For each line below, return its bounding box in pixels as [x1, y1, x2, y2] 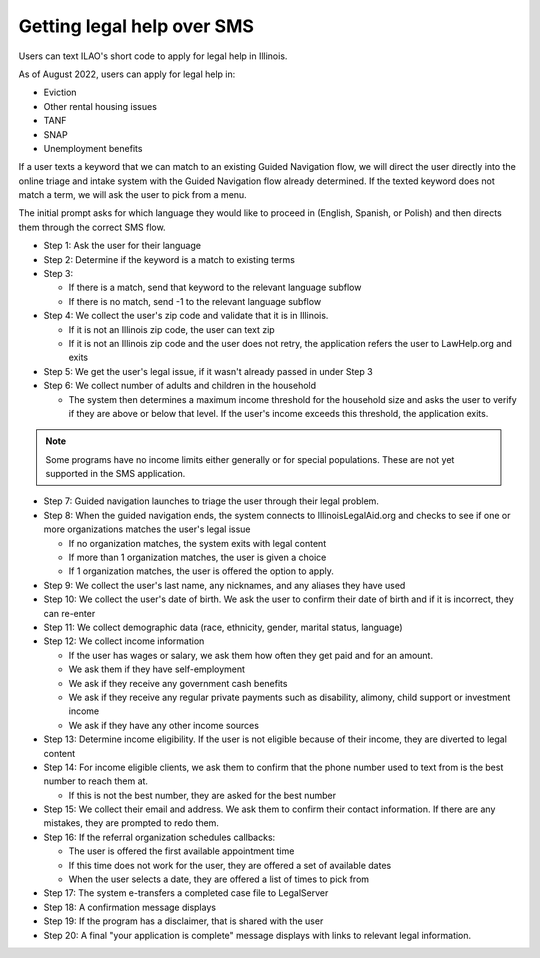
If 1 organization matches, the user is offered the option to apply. [68, 565, 334, 577]
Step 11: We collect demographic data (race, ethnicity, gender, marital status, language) [43, 621, 404, 633]
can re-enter [43, 607, 96, 619]
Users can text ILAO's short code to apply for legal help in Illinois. [18, 50, 288, 62]
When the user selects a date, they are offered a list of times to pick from [68, 873, 370, 885]
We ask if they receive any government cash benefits [68, 677, 288, 689]
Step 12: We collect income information [43, 635, 205, 647]
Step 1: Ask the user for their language [43, 240, 202, 252]
